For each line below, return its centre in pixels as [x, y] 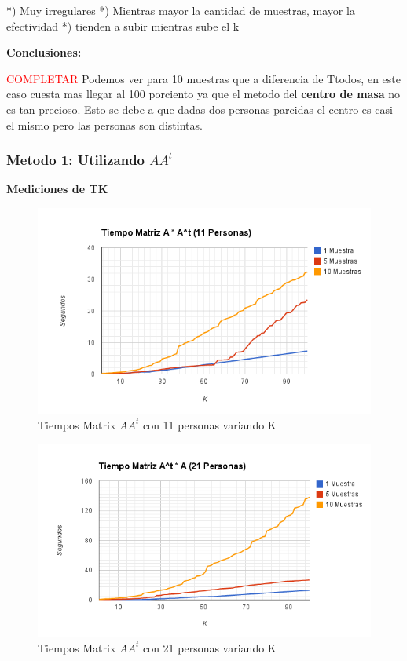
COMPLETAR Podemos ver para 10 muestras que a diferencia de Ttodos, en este [203, 78]
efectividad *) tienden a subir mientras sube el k [123, 26]
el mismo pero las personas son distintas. [104, 124]
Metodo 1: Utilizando [76, 160]
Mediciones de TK [57, 189]
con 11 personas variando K [209, 424]
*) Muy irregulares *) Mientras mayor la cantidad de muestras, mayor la [181, 10]
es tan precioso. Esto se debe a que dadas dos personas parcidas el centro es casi [200, 109]
